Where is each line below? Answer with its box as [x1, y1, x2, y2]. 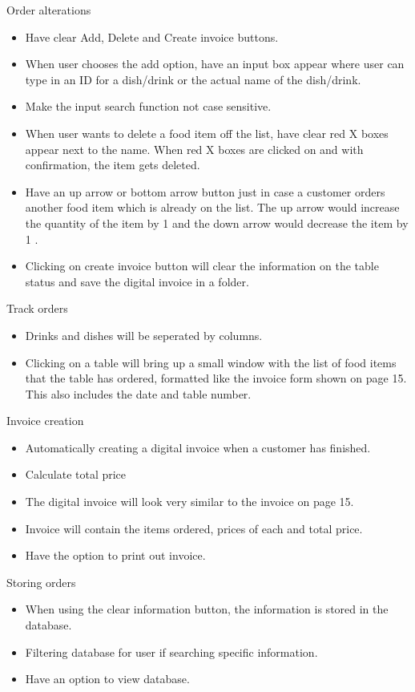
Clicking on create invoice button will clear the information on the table [25, 257, 379, 274]
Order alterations [6, 2, 91, 18]
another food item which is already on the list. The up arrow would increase [25, 199, 400, 216]
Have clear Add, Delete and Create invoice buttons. [25, 28, 279, 45]
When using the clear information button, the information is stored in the [25, 601, 389, 617]
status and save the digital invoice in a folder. [25, 273, 249, 289]
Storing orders [6, 573, 76, 590]
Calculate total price [25, 466, 127, 483]
